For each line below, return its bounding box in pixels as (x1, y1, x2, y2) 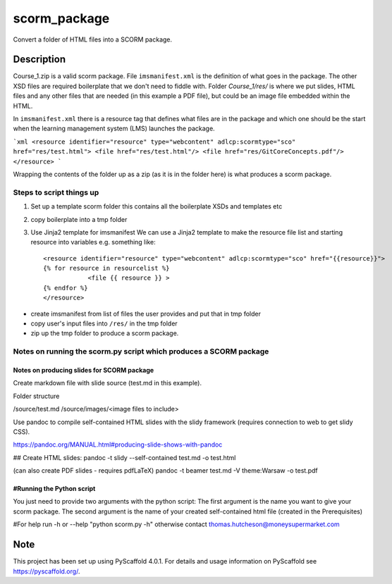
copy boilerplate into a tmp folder (30, 215, 128, 223)
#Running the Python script (13, 485, 96, 493)
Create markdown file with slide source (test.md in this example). (13, 379, 202, 387)
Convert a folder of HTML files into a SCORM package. (13, 35, 173, 44)
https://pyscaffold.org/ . (13, 567, 80, 576)
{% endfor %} (43, 284, 88, 292)
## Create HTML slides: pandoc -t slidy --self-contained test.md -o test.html (13, 453, 236, 461)
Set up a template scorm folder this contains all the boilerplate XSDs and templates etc (30, 202, 283, 211)
